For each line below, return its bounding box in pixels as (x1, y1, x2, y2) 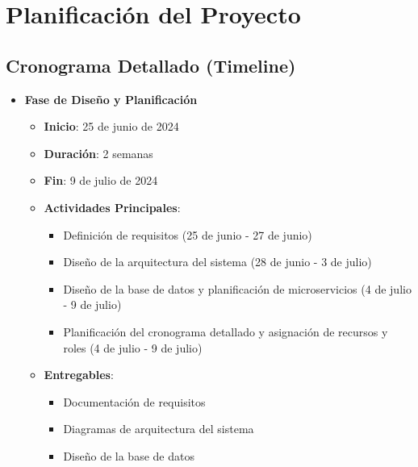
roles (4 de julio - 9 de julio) (63, 339, 203, 356)
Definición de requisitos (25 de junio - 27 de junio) (63, 226, 312, 243)
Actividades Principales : (44, 198, 181, 215)
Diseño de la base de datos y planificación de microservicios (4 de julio (63, 280, 412, 297)
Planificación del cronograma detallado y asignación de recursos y (63, 323, 388, 340)
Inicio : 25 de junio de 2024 (44, 118, 179, 135)
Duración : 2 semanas (44, 144, 153, 161)
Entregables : (44, 366, 114, 383)
